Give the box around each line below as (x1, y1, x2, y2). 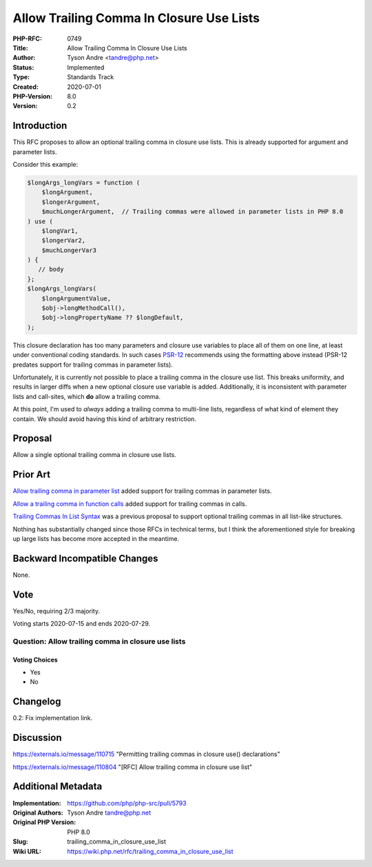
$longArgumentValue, (41, 294, 112, 303)
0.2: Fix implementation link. (12, 714, 93, 722)
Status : (12, 63, 34, 72)
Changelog (12, 696, 61, 708)
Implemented (67, 63, 105, 72)
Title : (12, 43, 29, 52)
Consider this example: (12, 160, 79, 168)
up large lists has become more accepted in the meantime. (12, 534, 179, 542)
